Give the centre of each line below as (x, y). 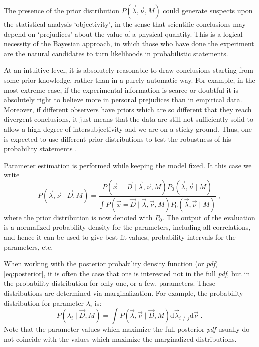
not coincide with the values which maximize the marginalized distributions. (120, 338)
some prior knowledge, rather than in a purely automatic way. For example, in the (129, 80)
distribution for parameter (44, 302)
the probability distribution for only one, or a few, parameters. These (110, 283)
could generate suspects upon (208, 10)
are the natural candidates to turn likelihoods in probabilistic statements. (116, 53)
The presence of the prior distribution (62, 10)
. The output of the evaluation (208, 217)
